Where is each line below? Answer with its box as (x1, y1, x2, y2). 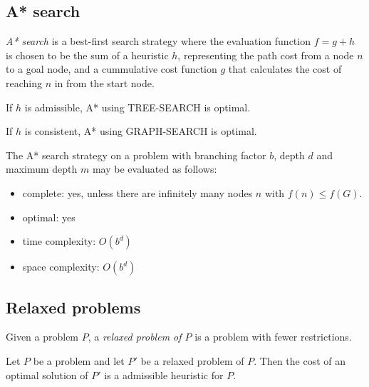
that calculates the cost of (228, 61, 342, 76)
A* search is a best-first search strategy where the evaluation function (6, 34, 311, 49)
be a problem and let (33, 353, 125, 368)
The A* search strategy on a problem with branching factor (6, 147, 266, 162)
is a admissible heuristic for (104, 367, 224, 382)
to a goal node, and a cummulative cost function (6, 61, 217, 76)
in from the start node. (54, 75, 155, 90)
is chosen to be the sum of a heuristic (6, 47, 169, 62)
